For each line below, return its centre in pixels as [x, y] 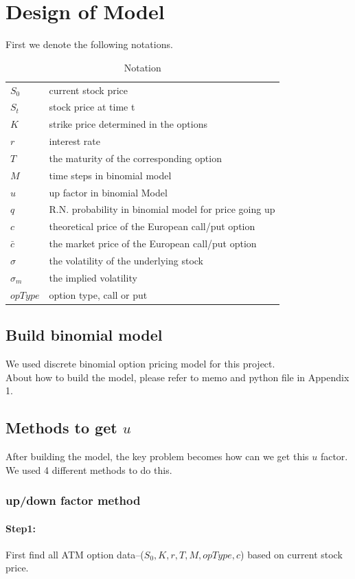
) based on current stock [291, 554]
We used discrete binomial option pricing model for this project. [140, 363]
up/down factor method [73, 500]
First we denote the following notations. [89, 44]
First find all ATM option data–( [75, 554]
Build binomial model [84, 335]
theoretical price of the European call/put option [152, 226]
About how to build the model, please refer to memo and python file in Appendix [177, 377]
